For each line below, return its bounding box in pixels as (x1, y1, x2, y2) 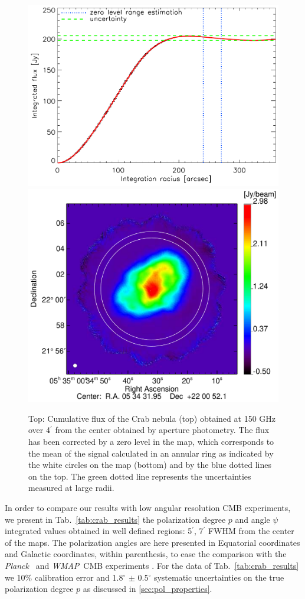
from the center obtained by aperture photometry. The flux (55, 424, 270, 436)
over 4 (28, 424, 50, 436)
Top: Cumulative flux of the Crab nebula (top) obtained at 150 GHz (28, 412, 276, 424)
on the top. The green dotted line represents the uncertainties (28, 470, 251, 482)
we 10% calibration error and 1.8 (5, 571, 123, 583)
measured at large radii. (28, 481, 114, 494)
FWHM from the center (208, 525, 294, 537)
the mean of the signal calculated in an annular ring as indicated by (28, 447, 274, 459)
